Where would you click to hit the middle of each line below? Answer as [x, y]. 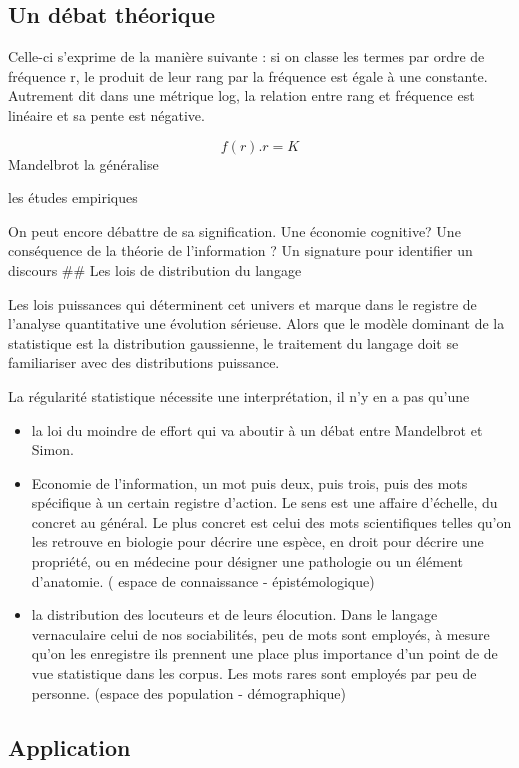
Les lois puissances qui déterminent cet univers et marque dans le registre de [242, 303]
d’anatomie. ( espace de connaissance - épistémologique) [203, 580]
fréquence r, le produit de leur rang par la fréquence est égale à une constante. [248, 75]
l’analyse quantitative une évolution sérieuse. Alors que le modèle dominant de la [256, 323]
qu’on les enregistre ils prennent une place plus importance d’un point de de [264, 653]
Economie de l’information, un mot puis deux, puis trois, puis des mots [249, 482]
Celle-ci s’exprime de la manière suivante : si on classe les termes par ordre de [246, 56]
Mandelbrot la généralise [83, 163]
